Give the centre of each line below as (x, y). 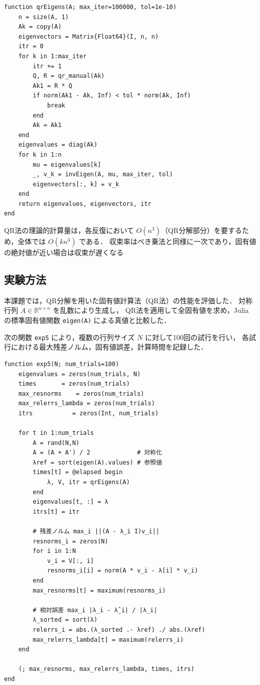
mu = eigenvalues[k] (67, 164)
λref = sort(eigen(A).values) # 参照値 (97, 462)
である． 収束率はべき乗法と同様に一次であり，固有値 (168, 241)
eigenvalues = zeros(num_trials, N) (80, 374)
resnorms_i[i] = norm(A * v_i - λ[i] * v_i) (122, 571)
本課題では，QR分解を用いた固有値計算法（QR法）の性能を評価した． (120, 300)
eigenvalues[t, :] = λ (71, 502)
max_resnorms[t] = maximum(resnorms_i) (99, 590)
